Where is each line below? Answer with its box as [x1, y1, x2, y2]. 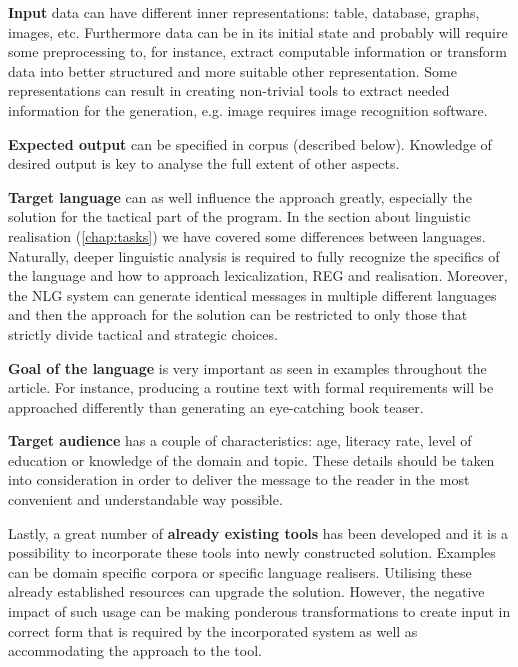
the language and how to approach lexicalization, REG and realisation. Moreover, [8, 265, 508, 286]
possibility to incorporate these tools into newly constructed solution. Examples [8, 542, 496, 563]
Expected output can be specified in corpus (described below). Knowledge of [8, 133, 492, 154]
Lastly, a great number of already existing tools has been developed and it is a [8, 522, 509, 543]
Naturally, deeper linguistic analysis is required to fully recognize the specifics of [8, 245, 500, 266]
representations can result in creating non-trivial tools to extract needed [8, 80, 450, 101]
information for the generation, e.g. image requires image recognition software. [8, 99, 488, 120]
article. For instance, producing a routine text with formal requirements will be [8, 377, 494, 398]
